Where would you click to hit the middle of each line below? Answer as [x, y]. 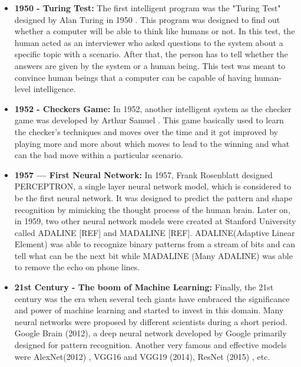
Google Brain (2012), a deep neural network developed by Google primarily [150, 333]
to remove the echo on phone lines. [77, 267]
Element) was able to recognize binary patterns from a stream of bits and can [155, 244]
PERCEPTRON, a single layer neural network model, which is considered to [153, 186]
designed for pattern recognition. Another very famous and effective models [150, 345]
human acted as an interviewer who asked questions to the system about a [149, 42]
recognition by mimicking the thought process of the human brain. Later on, [152, 209]
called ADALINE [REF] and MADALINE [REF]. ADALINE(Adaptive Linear [155, 232]
